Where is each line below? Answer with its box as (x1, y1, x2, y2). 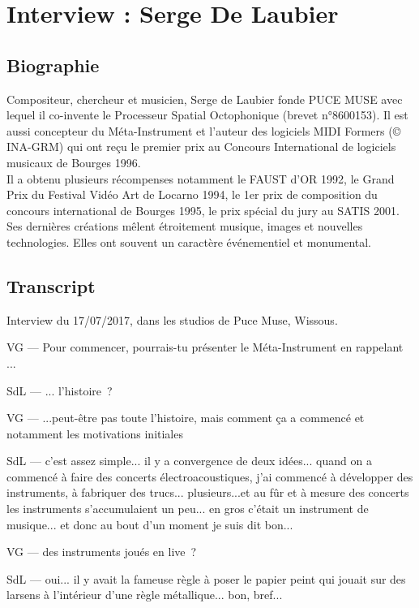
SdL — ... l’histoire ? (6, 382, 113, 399)
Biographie (6, 52, 100, 77)
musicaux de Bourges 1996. (6, 153, 141, 170)
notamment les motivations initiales (6, 425, 183, 442)
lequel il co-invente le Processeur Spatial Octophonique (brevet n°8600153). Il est (6, 106, 408, 123)
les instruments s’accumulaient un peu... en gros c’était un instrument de (6, 500, 369, 517)
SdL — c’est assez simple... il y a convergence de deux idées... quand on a (6, 452, 372, 469)
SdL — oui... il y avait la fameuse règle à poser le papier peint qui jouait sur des (6, 570, 406, 587)
